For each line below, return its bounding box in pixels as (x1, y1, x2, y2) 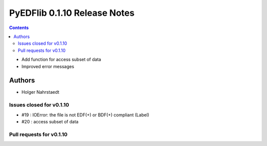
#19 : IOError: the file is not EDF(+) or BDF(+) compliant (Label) (21, 111, 149, 118)
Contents (9, 25, 29, 31)
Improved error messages (21, 63, 74, 69)
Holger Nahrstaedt (21, 89, 59, 95)
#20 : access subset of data (21, 118, 79, 124)
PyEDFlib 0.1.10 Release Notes (9, 7, 134, 18)
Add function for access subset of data (21, 57, 101, 63)
